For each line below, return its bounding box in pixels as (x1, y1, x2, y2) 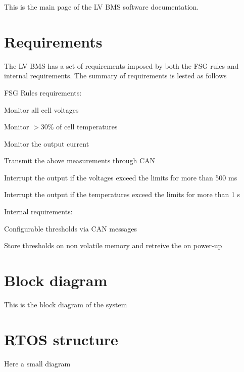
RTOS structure (4, 329, 118, 349)
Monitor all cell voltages (4, 104, 79, 115)
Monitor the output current (4, 138, 89, 149)
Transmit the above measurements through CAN (4, 155, 155, 166)
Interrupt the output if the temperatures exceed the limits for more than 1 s (4, 189, 240, 200)
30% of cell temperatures (40, 121, 118, 132)
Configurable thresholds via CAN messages (4, 223, 137, 234)
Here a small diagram (4, 358, 71, 368)
